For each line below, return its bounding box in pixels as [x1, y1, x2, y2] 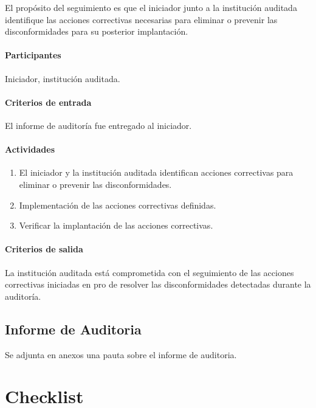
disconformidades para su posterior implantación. [5, 25, 188, 38]
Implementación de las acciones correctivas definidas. [19, 198, 216, 211]
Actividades [5, 143, 55, 156]
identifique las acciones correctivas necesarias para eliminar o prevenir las [5, 13, 278, 26]
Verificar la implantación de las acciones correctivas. [19, 219, 213, 232]
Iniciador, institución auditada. [5, 72, 120, 85]
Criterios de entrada [5, 95, 92, 108]
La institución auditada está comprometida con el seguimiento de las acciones [5, 266, 294, 278]
